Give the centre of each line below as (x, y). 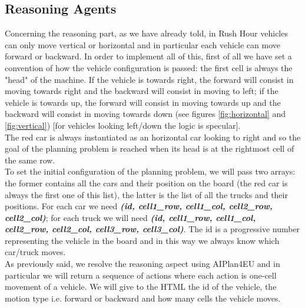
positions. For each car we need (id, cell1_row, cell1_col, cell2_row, (139, 206)
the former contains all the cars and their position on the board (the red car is (146, 183)
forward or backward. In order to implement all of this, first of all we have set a (148, 56)
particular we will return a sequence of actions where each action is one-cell (141, 275)
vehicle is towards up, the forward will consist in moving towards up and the (143, 102)
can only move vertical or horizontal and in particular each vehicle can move (143, 44)
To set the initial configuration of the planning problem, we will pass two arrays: (150, 171)
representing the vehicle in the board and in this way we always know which (142, 240)
